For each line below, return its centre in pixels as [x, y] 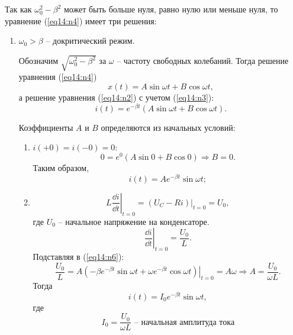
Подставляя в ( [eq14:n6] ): [78, 257]
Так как [18, 9]
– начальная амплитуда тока [184, 322]
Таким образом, [61, 168]
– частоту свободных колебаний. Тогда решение [203, 61]
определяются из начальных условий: [168, 127]
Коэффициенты [46, 127]
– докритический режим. [90, 41]
